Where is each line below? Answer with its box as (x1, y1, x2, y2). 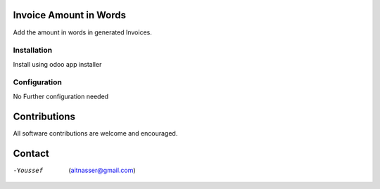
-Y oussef (13, 166, 44, 174)
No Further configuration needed (13, 92, 109, 100)
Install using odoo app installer (13, 60, 102, 68)
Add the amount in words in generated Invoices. (13, 28, 153, 37)
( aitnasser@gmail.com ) (68, 166, 137, 174)
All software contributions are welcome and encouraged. (13, 129, 178, 137)
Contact (13, 148, 49, 159)
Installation (13, 46, 53, 56)
